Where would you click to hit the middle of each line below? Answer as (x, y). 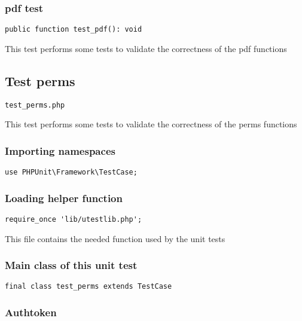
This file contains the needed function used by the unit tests (115, 238)
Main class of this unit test (71, 265)
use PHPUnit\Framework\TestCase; (71, 172)
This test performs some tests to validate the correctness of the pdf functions (146, 48)
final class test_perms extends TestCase (89, 287)
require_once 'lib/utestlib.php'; (74, 220)
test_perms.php (35, 105)
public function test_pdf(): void (74, 30)
